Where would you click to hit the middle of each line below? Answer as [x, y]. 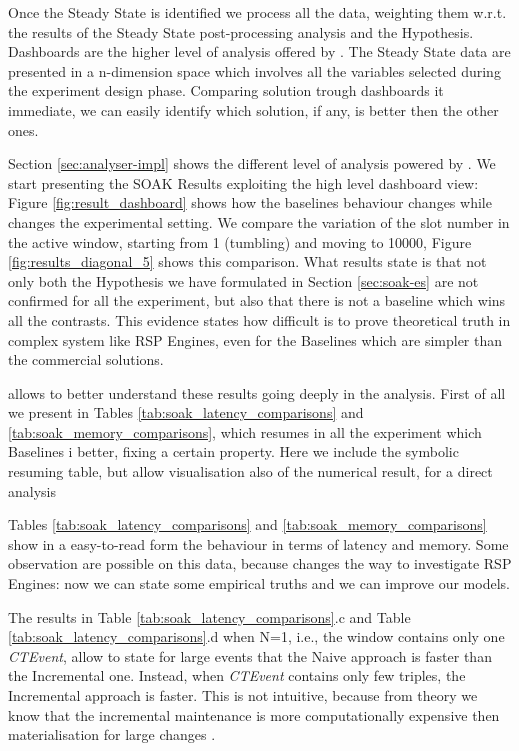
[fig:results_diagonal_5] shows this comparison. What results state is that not [247, 261]
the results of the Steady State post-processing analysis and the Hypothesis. [241, 31]
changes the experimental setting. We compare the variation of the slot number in [259, 221]
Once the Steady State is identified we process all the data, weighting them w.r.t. [257, 12]
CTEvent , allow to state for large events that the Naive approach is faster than [250, 655]
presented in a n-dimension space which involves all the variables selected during [254, 70]
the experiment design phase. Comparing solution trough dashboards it [226, 90]
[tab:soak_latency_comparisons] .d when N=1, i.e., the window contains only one [256, 636]
